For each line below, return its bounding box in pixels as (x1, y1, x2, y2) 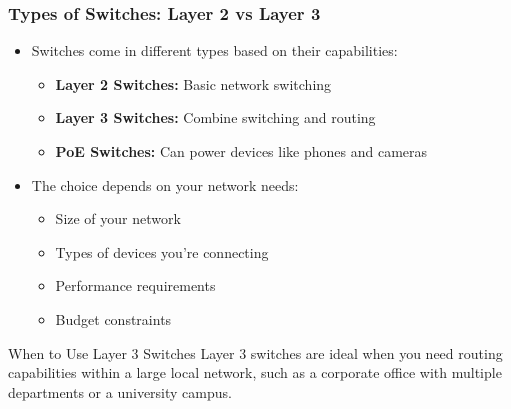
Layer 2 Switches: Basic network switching (55, 73, 332, 94)
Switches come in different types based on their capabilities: (31, 40, 398, 61)
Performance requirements (55, 275, 216, 296)
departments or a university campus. (8, 381, 232, 402)
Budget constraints (55, 308, 172, 329)
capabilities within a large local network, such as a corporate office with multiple (8, 362, 502, 383)
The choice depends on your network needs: (31, 174, 299, 195)
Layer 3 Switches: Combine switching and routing (55, 107, 376, 128)
